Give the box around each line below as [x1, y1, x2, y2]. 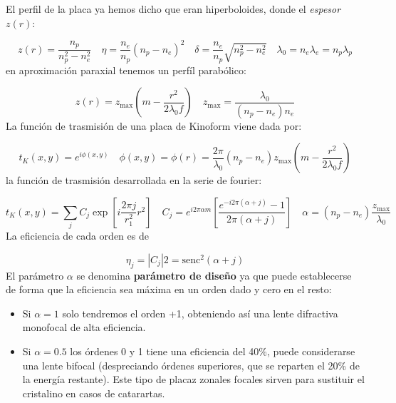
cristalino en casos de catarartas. [22, 385, 165, 400]
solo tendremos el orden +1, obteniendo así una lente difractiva [62, 305, 338, 320]
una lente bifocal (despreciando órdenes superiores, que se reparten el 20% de [22, 357, 360, 372]
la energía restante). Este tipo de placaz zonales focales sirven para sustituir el [22, 372, 365, 387]
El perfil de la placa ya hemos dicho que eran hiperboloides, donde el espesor [6, 1, 341, 16]
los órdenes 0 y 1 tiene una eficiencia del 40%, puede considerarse [70, 344, 355, 359]
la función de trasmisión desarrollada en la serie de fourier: [6, 173, 262, 188]
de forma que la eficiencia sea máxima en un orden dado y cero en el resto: [6, 282, 332, 297]
